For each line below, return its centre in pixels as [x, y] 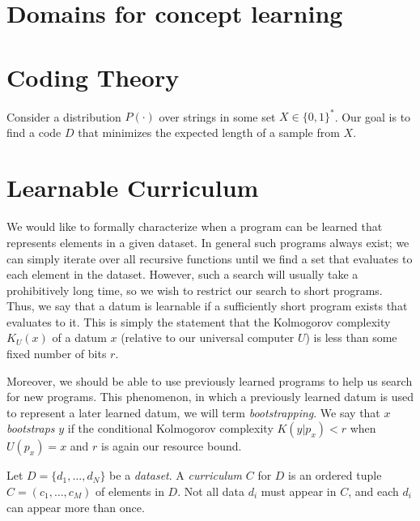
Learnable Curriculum [133, 188]
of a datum [79, 337]
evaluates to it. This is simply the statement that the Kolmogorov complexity [199, 321]
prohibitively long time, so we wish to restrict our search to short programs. [195, 290]
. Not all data [211, 491]
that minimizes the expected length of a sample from [209, 132]
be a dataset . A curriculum [176, 475]
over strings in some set [217, 116]
